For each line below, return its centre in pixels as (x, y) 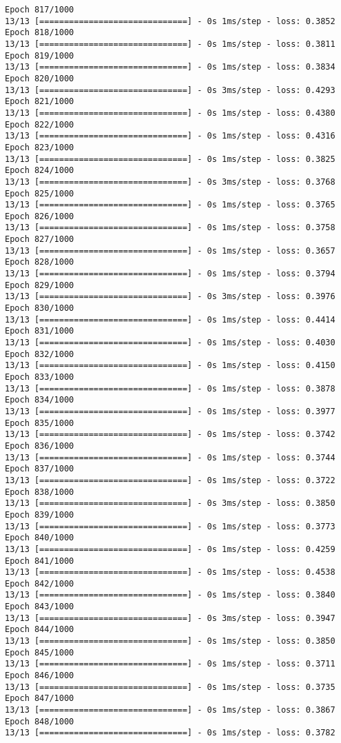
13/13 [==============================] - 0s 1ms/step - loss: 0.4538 (170, 572)
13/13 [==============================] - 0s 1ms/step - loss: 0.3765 (170, 205)
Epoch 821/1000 (40, 102)
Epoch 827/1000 (40, 240)
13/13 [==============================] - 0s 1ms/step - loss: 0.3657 (170, 251)
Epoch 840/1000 (40, 538)
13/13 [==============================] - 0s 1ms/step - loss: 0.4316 (170, 136)
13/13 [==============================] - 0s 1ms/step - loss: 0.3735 (170, 687)
